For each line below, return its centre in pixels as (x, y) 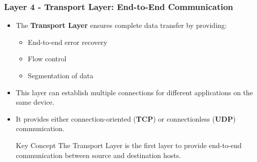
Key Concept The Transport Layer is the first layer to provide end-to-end (129, 145)
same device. (35, 102)
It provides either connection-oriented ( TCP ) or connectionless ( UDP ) (126, 118)
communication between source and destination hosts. (98, 155)
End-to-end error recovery (67, 42)
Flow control (47, 59)
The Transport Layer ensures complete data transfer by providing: (121, 25)
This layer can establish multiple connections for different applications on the (134, 92)
